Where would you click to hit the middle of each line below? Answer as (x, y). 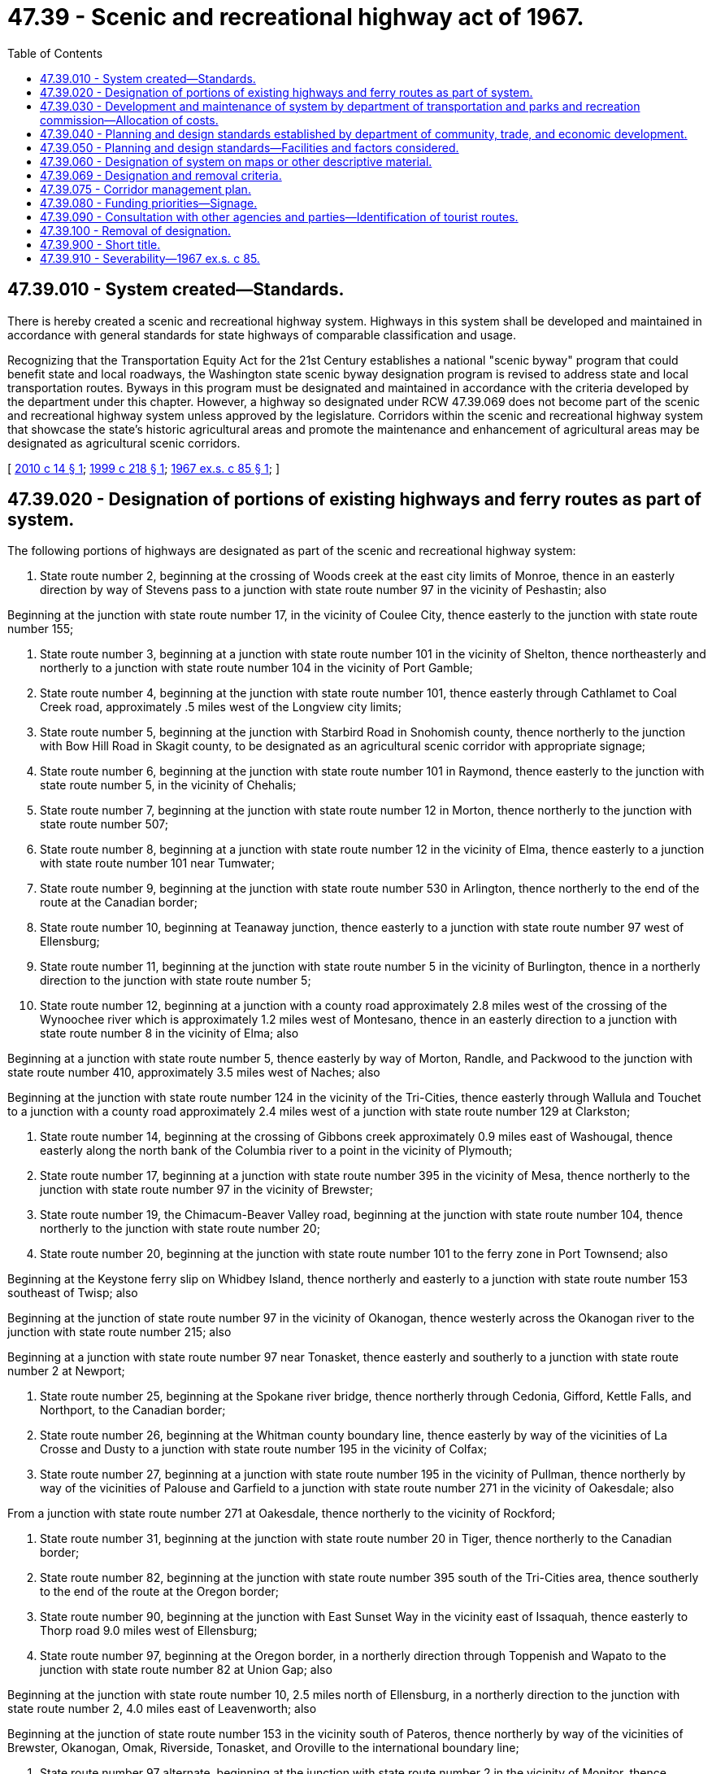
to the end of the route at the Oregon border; (160, 1592)
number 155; (41, 629)
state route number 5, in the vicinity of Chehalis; (168, 785)
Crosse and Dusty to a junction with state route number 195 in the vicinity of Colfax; (264, 1449)
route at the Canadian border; (119, 902)
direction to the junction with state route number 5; (176, 981)
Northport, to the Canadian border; (133, 1410)
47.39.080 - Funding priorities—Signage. (149, 203)
